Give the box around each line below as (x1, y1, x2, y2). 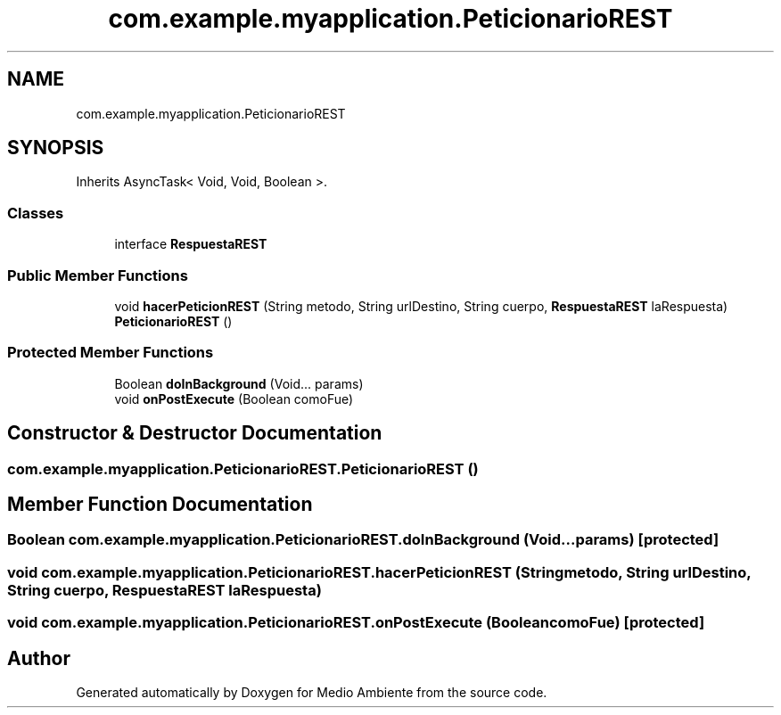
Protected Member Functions (7, 343, 214, 362)
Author (7, 646, 70, 670)
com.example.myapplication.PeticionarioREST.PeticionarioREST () (7, 459, 479, 478)
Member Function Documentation (7, 492, 313, 515)
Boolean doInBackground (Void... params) (114, 375, 364, 391)
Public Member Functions (7, 266, 188, 284)
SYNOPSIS (7, 136, 104, 160)
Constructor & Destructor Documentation (7, 422, 382, 445)
